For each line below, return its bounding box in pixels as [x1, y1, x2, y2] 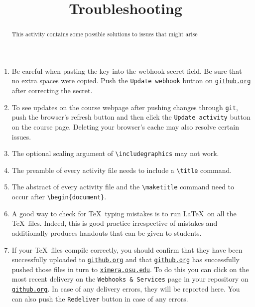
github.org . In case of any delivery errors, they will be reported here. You [11, 284, 240, 294]
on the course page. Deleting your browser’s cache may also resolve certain [11, 121, 239, 132]
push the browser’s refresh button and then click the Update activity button [11, 112, 251, 122]
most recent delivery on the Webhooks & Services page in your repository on [11, 274, 249, 284]
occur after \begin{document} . [11, 191, 107, 202]
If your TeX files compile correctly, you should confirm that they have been [11, 244, 243, 255]
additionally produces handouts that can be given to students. [11, 227, 202, 238]
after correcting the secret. [11, 85, 93, 96]
